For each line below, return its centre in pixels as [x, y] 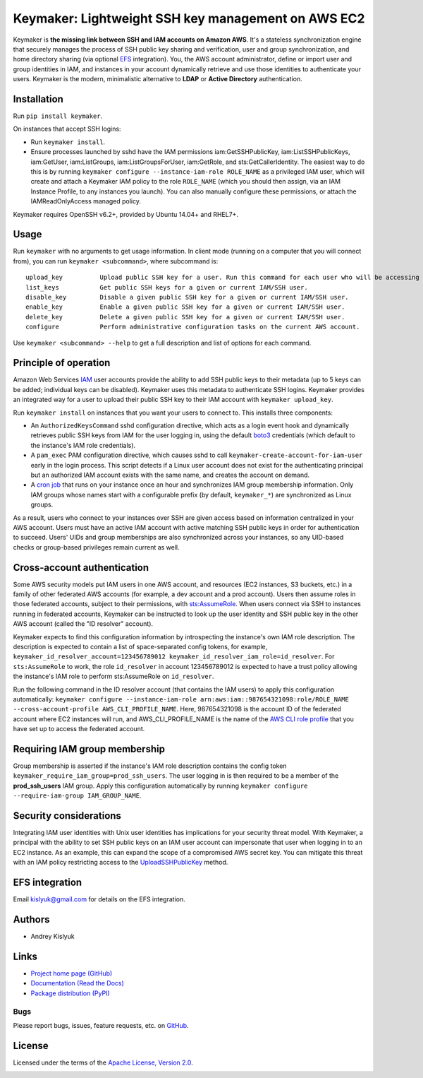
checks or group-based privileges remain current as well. [96, 547]
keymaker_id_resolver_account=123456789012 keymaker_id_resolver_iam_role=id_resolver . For [174, 656]
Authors [31, 919]
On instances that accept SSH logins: [67, 129]
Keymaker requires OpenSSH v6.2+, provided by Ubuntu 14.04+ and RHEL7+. [126, 214]
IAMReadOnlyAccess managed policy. [86, 201]
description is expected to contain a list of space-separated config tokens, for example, [140, 646]
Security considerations [67, 816]
